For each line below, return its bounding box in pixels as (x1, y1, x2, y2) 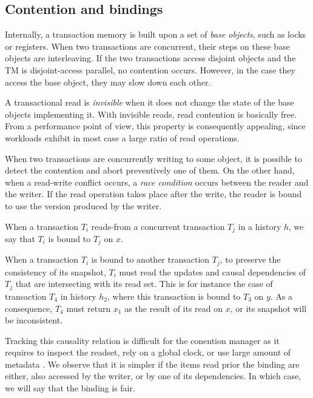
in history (60, 289, 96, 302)
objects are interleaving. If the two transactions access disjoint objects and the (5, 52, 296, 64)
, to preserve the (220, 253, 281, 266)
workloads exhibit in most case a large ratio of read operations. (5, 131, 240, 144)
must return (66, 302, 111, 314)
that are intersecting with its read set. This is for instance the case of (15, 277, 273, 290)
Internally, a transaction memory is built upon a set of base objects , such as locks (5, 28, 306, 41)
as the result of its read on (124, 302, 223, 314)
